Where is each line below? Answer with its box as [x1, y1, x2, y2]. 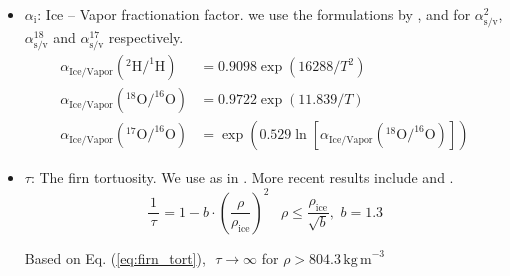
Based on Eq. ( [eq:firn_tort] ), [24, 247, 206, 268]
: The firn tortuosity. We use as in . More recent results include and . [30, 167, 454, 188]
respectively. [108, 27, 184, 48]
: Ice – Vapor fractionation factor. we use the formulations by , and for [37, 4, 471, 24]
